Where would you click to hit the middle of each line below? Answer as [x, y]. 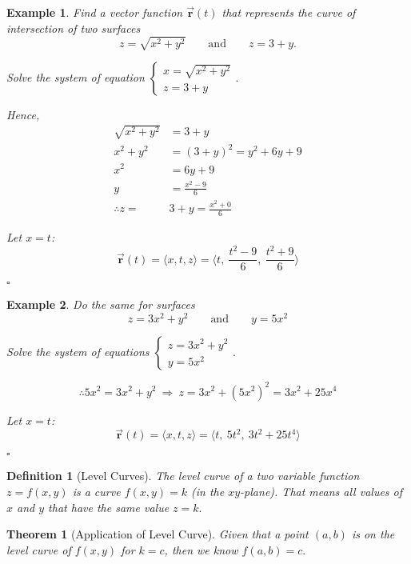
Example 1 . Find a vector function [95, 12]
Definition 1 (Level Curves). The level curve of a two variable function [183, 476]
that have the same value [109, 507]
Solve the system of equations [78, 352]
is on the [373, 534]
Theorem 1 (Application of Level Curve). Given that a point [158, 534]
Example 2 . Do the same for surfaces [101, 304]
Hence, [23, 114]
